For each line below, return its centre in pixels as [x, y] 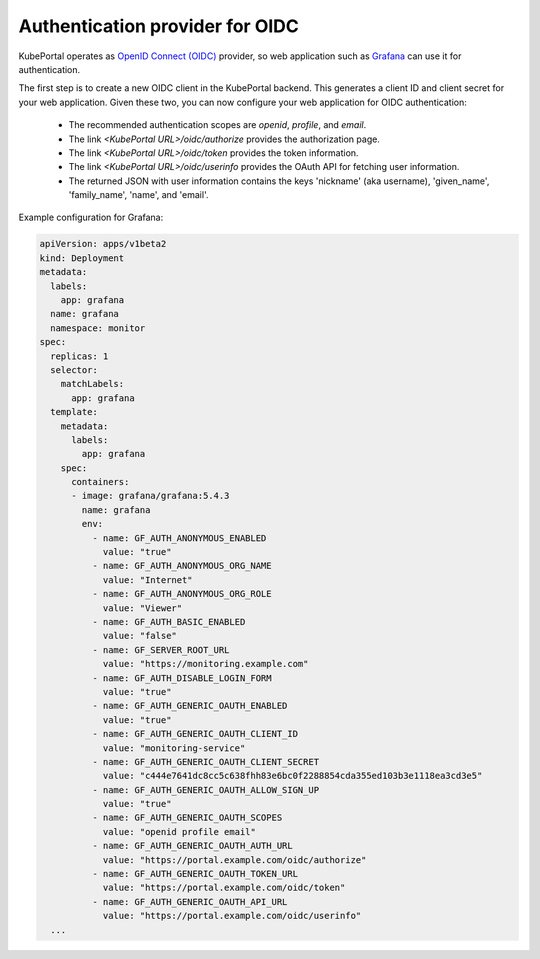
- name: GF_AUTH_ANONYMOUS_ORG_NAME [181, 566]
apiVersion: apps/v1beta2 [103, 244]
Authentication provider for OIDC [159, 26]
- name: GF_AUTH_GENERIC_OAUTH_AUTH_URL [192, 846]
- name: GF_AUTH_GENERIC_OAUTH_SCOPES [187, 818]
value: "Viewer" [142, 608]
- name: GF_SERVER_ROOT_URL [160, 649]
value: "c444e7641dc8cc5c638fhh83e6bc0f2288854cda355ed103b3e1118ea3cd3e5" [292, 776]
